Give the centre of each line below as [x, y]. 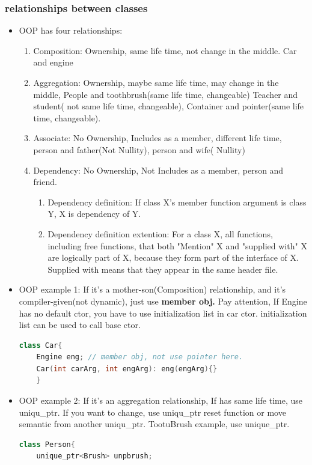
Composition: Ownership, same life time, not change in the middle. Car [165, 50]
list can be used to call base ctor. [80, 325]
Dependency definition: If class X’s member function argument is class [177, 202]
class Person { [47, 444]
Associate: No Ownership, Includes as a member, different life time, [158, 138]
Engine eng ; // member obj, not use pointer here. [140, 357]
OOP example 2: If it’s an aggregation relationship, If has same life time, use [161, 400]
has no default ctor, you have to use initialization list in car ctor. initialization [163, 313]
